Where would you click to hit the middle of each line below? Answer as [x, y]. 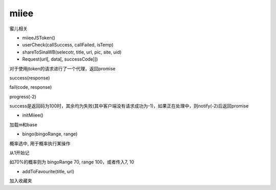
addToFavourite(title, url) [48, 171]
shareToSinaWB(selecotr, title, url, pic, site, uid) [72, 52]
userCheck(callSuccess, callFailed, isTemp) [68, 45]
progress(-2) [23, 96]
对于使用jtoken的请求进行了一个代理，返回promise [63, 68]
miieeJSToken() [39, 38]
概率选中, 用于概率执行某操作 [40, 143]
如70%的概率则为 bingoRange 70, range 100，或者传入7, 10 [72, 162]
